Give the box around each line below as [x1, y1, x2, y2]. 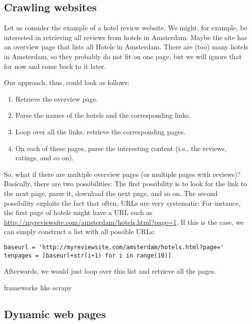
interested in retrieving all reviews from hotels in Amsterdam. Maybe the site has [4, 32, 247, 42]
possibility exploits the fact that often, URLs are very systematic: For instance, [4, 197, 241, 208]
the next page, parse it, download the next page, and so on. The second [4, 188, 218, 198]
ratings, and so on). [15, 152, 74, 163]
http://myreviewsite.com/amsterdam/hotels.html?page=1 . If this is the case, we [4, 216, 244, 227]
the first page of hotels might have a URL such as [4, 207, 153, 217]
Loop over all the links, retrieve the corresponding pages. [15, 126, 186, 136]
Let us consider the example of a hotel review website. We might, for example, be [4, 22, 248, 33]
